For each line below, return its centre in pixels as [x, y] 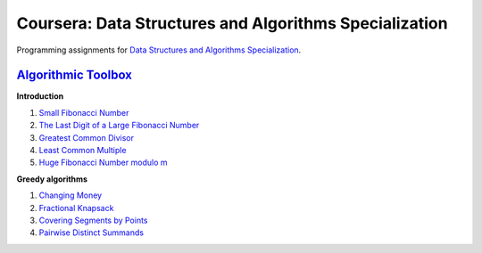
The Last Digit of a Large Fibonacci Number [119, 126]
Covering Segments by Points [93, 220]
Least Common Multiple [83, 151]
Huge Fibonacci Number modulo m [103, 163]
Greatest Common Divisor [86, 137]
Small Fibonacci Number [84, 112]
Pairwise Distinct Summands [91, 233]
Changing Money [71, 195]
